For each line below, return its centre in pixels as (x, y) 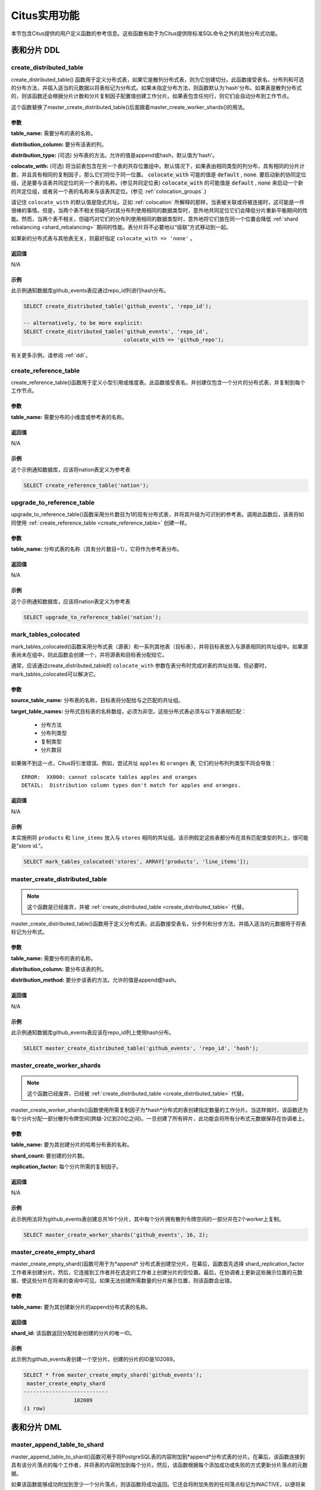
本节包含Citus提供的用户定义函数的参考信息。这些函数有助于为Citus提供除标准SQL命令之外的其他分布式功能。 (146, 33)
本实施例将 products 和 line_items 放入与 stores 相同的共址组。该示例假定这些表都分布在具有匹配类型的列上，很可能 (160, 838)
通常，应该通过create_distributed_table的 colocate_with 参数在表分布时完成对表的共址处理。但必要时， (140, 666)
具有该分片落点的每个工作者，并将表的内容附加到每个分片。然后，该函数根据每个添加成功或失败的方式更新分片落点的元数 (159, 1465)
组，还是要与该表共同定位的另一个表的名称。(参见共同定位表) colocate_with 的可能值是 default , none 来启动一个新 (157, 183)
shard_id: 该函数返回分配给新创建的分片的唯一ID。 (73, 1333)
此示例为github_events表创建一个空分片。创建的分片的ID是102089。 (95, 1359)
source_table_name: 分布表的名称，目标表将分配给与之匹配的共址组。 (97, 700)
